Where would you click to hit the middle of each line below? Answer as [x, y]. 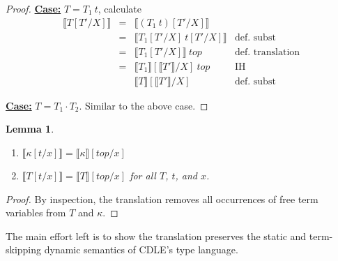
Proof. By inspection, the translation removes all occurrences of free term [162, 199]
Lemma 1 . [30, 129]
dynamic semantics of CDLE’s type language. [141, 249]
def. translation [268, 52]
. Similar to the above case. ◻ [144, 105]
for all [143, 175]
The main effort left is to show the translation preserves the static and [156, 236]
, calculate [120, 8]
